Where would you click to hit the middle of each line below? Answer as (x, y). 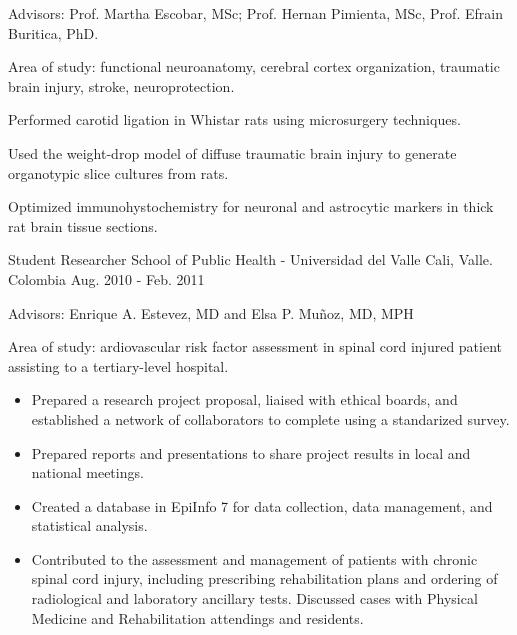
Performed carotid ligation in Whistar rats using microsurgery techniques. (234, 119)
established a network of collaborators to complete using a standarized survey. (270, 418)
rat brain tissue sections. (83, 225)
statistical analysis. (89, 525)
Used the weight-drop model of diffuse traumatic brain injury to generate (232, 152)
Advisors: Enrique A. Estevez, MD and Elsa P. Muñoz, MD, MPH (211, 312)
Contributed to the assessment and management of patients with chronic (254, 558)
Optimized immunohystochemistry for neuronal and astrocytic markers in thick (251, 206)
